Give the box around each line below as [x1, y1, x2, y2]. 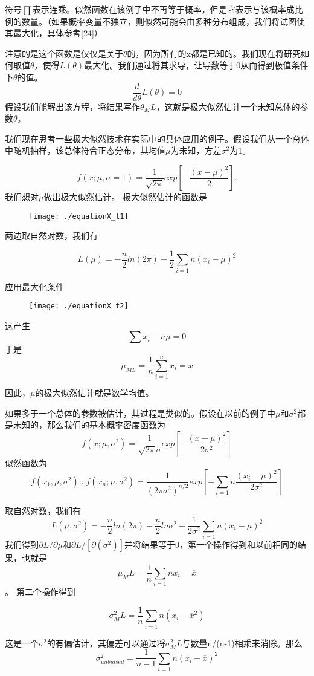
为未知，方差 [170, 144, 222, 157]
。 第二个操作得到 [5, 585, 75, 598]
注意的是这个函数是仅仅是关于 [5, 47, 123, 59]
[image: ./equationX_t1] [29, 212, 129, 221]
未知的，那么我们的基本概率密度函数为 [13, 418, 165, 431]
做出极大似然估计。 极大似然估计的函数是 [43, 190, 208, 203]
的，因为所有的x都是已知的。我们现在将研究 [127, 47, 301, 59]
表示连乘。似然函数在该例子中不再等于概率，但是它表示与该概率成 [32, 3, 295, 15]
